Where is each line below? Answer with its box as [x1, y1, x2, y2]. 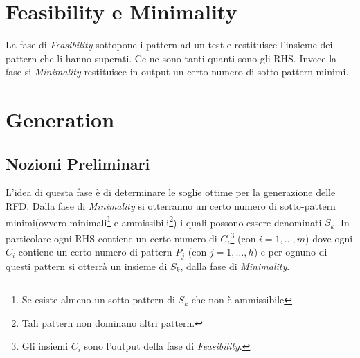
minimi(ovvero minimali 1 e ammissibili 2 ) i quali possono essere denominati [6, 213, 322, 229]
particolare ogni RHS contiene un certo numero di [6, 231, 217, 245]
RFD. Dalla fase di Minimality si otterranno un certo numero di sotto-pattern [6, 199, 336, 213]
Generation [6, 105, 115, 134]
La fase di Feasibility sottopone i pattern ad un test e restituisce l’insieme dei [6, 37, 333, 52]
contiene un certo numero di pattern [18, 244, 172, 259]
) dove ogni [305, 231, 353, 245]
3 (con [230, 229, 256, 245]
